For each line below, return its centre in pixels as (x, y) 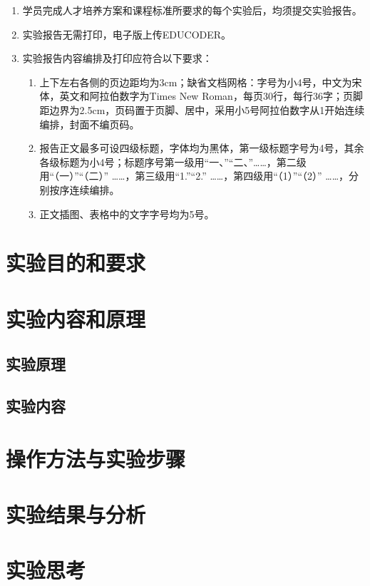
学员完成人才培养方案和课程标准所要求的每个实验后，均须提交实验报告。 (192, 10)
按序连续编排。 (84, 189)
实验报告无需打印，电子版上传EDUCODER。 (127, 34)
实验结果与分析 (76, 514)
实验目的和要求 (76, 263)
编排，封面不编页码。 (89, 124)
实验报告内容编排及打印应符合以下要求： (117, 58)
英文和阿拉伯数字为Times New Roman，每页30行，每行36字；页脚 (211, 96)
